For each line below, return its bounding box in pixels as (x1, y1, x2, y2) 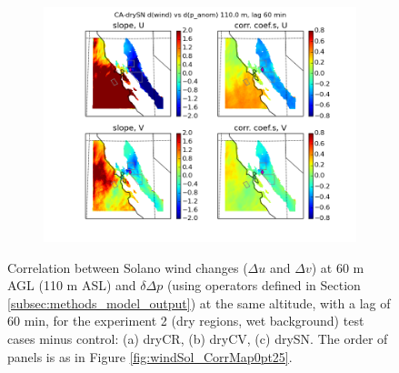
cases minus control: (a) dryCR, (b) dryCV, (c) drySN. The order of (7, 328, 388, 348)
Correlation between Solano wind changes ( (7, 257, 248, 277)
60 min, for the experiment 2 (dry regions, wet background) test (7, 311, 364, 330)
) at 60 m (311, 257, 364, 277)
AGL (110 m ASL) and (7, 276, 136, 295)
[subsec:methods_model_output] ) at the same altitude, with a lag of (7, 293, 391, 312)
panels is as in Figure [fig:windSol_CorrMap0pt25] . (7, 347, 293, 366)
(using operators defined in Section (166, 276, 361, 295)
